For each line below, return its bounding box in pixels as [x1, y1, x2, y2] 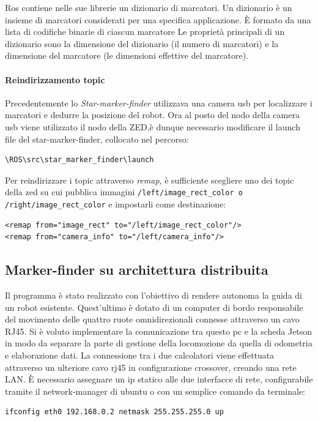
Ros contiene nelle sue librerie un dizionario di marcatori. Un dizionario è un [5, 1, 292, 13]
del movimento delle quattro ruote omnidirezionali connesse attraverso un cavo [5, 313, 300, 326]
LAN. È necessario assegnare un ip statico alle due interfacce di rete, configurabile [5, 373, 313, 386]
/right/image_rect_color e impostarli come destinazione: [5, 197, 226, 210]
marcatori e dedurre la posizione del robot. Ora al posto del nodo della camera [5, 108, 300, 121]
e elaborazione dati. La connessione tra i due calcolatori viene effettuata [5, 349, 275, 361]
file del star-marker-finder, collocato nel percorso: [5, 132, 189, 145]
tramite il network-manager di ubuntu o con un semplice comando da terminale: [5, 384, 306, 397]
